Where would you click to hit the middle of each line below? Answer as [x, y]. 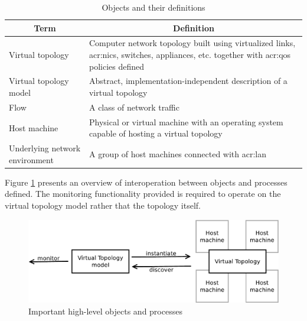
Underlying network [45, 148]
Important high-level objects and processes [105, 311]
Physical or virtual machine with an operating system [186, 121]
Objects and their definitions [153, 7]
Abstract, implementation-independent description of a [188, 81]
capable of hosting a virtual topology [156, 133]
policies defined [116, 66]
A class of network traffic [134, 107]
